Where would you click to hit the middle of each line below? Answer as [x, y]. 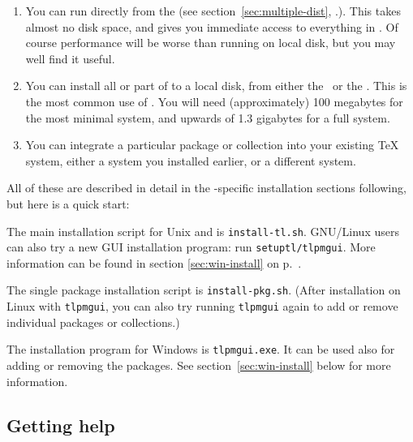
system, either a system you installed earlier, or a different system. [191, 160]
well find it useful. [70, 58]
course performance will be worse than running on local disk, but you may [211, 43]
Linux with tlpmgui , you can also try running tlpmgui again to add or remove [202, 306]
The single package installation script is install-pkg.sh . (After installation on [204, 290]
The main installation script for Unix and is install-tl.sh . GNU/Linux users [203, 231]
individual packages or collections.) [93, 322]
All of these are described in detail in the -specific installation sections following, [206, 188]
